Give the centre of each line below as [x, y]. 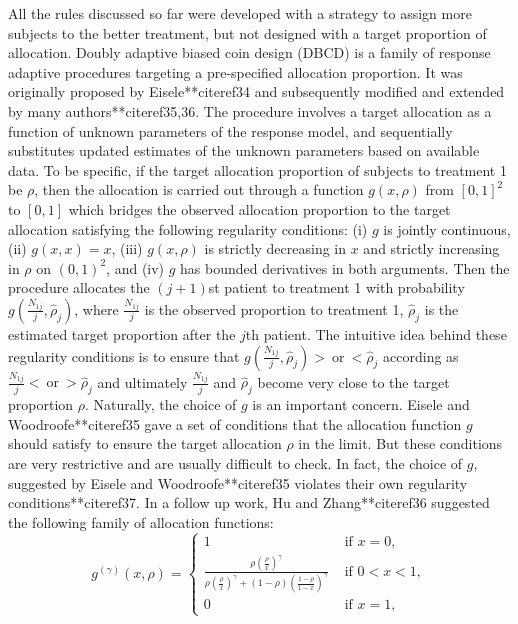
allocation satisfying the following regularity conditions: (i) [188, 228]
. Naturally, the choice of [160, 404]
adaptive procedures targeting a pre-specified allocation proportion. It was [235, 71]
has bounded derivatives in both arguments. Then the [345, 267]
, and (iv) [135, 267]
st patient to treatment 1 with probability [336, 287]
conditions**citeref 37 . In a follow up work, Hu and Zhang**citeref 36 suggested [249, 502]
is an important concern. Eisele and [361, 404]
